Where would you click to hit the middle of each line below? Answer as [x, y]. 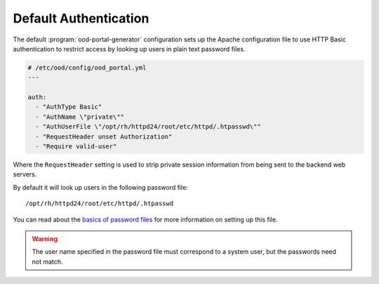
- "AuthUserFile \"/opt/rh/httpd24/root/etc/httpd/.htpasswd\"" [148, 127]
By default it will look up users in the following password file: [101, 187]
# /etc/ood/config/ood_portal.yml [87, 67]
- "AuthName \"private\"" [80, 117]
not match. [47, 262]
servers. [25, 174]
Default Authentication [81, 18]
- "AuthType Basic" [69, 107]
